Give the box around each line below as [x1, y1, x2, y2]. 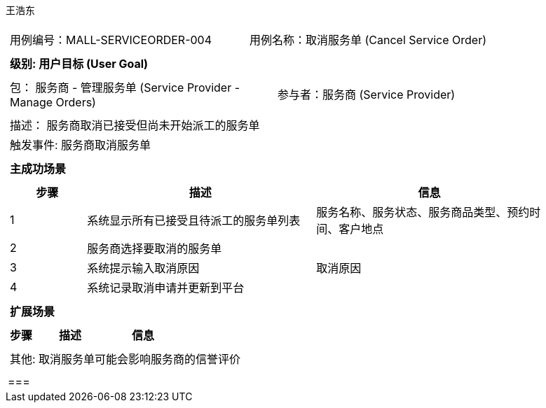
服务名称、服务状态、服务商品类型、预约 [316, 205, 530, 219]
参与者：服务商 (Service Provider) [278, 87, 456, 101]
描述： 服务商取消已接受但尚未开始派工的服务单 [10, 118, 260, 132]
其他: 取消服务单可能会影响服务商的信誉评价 [10, 352, 241, 366]
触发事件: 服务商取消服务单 [10, 138, 151, 152]
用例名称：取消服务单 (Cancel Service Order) [250, 33, 486, 47]
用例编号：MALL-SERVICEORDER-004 [10, 33, 212, 47]
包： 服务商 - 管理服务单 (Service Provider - [10, 80, 240, 94]
